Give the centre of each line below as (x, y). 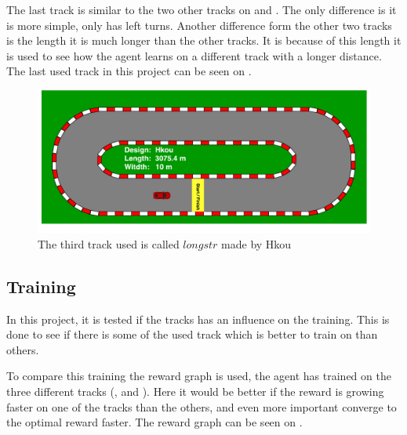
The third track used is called (109, 243)
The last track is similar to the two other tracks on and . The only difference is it (202, 9)
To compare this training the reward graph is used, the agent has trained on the (199, 376)
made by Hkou (256, 243)
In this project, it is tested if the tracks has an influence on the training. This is (198, 319)
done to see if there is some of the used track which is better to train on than (192, 334)
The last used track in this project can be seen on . (129, 71)
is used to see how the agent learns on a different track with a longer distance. (194, 55)
